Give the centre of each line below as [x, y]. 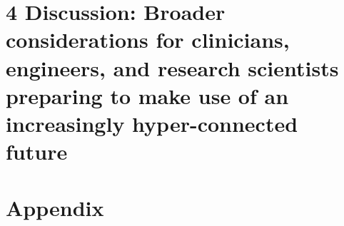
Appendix [55, 207]
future [37, 151]
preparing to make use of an [147, 95]
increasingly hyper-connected [152, 123]
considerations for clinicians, [148, 40]
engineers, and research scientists [172, 67]
